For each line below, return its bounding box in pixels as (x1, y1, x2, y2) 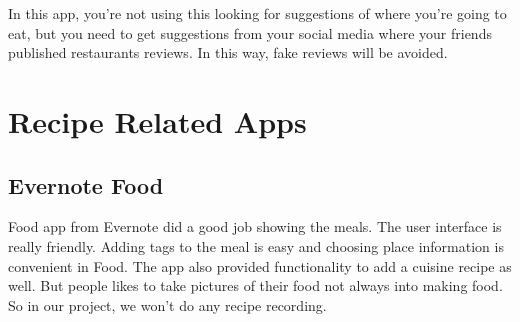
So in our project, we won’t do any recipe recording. (8, 294, 327, 315)
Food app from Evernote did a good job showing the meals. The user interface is (8, 216, 502, 237)
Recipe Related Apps (8, 100, 307, 141)
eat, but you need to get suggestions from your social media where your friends (8, 22, 492, 43)
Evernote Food (8, 169, 164, 200)
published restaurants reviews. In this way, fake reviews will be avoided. (8, 42, 448, 63)
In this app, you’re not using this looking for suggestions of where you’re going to (8, 3, 507, 23)
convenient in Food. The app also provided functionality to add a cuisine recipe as (8, 255, 512, 276)
